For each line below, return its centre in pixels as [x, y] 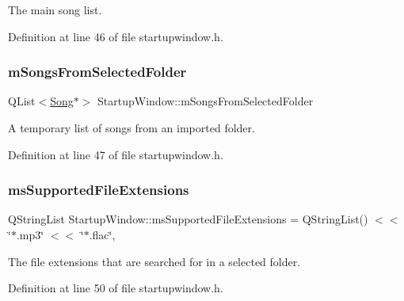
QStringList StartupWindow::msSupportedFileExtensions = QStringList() [188, 219]
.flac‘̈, [102, 234]
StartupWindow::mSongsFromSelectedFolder [206, 101]
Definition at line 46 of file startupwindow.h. [116, 36]
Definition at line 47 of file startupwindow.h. [116, 154]
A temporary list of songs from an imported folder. [131, 128]
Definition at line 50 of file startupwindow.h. [116, 288]
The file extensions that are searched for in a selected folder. [154, 261]
